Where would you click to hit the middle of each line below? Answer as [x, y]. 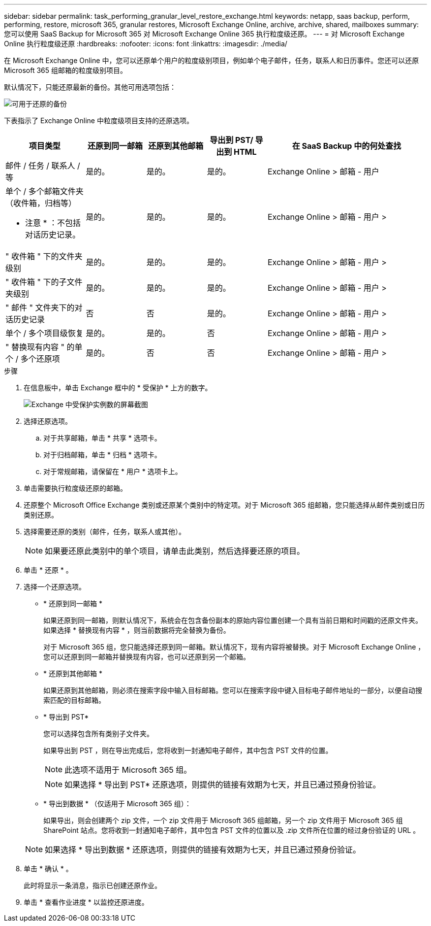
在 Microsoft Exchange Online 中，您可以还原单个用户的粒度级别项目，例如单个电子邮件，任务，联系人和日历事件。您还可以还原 [212, 60]
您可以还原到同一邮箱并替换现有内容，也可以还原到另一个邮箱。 [147, 657]
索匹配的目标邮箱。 [74, 700]
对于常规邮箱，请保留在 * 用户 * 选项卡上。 [113, 471]
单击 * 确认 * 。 [48, 869]
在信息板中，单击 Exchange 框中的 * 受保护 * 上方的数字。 [118, 388]
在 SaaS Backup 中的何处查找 [347, 146]
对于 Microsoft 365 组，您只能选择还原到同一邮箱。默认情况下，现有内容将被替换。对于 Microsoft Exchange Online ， [234, 647]
